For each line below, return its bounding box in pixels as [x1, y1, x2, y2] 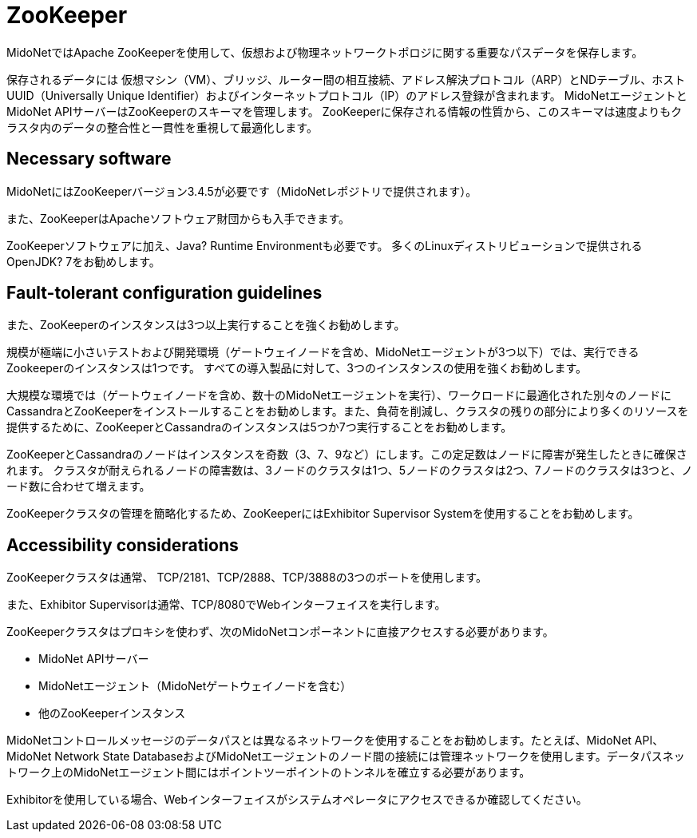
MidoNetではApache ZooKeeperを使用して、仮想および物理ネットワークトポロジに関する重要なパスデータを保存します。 [6, 45, 644, 59]
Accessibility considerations [6, 534, 239, 555]
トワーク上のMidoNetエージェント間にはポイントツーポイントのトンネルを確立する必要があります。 [6, 765, 531, 780]
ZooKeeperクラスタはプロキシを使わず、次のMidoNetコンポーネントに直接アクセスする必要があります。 [6, 625, 554, 639]
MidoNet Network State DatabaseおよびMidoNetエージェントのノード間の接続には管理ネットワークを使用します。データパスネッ [6, 749, 685, 764]
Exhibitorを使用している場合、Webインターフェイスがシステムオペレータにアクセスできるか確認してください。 [6, 792, 588, 807]
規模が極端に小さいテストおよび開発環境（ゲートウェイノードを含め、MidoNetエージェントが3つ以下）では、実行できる [6, 345, 640, 359]
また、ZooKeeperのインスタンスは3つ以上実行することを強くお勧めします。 [6, 318, 406, 332]
